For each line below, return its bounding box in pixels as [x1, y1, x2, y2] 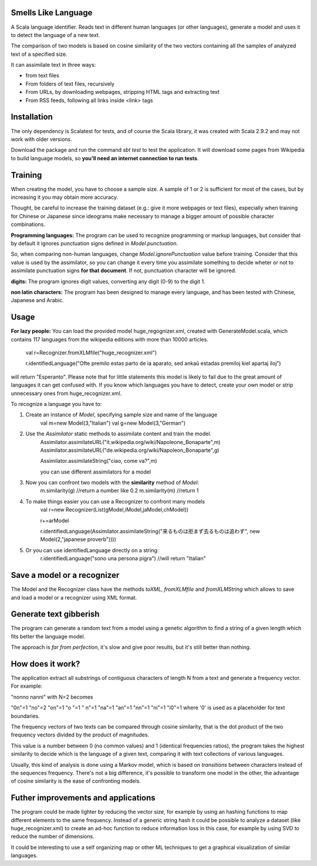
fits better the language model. [11, 632, 86, 640]
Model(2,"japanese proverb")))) [40, 536, 117, 543]
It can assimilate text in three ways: [11, 62, 96, 69]
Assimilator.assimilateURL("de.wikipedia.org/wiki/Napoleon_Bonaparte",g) [40, 446, 220, 454]
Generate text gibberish [11, 609, 100, 619]
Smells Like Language [11, 8, 93, 18]
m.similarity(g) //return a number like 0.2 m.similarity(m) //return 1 [40, 487, 199, 494]
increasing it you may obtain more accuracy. [11, 194, 119, 201]
